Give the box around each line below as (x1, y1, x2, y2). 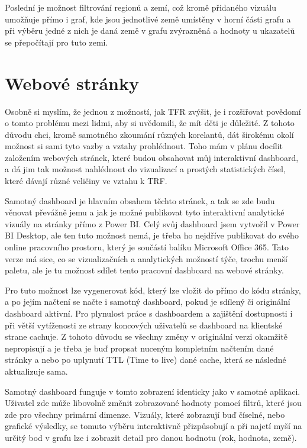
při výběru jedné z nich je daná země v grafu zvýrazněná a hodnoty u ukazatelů (5, 24, 295, 37)
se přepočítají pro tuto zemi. (5, 36, 108, 48)
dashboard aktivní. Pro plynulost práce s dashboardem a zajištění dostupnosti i (5, 307, 293, 319)
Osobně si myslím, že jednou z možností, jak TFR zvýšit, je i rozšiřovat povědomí (5, 105, 301, 117)
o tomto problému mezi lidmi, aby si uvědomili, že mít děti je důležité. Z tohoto (5, 117, 295, 129)
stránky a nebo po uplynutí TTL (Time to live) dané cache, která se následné (5, 353, 286, 366)
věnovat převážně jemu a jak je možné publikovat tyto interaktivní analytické (5, 206, 285, 218)
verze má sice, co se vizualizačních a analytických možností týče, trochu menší (5, 252, 287, 265)
